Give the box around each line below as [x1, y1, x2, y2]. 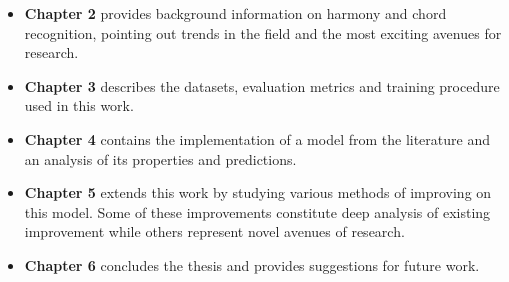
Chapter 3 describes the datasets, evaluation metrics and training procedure [24, 75, 500, 96]
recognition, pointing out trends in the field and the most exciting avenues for [24, 22, 502, 43]
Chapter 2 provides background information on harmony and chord [24, 3, 447, 23]
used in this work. [24, 95, 134, 116]
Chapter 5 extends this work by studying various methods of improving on [24, 182, 492, 203]
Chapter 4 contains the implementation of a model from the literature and [24, 128, 490, 149]
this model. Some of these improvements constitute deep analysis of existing [24, 201, 491, 222]
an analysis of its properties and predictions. [24, 148, 297, 169]
